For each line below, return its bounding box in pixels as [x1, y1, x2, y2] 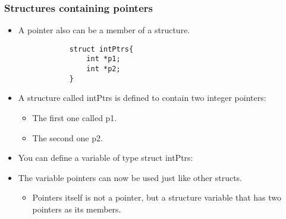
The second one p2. [32, 131, 103, 144]
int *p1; [86, 55, 121, 64]
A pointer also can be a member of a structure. [18, 24, 190, 36]
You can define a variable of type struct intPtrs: [18, 151, 193, 164]
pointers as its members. [32, 203, 121, 215]
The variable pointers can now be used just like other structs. [18, 171, 242, 183]
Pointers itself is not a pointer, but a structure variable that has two [32, 191, 282, 204]
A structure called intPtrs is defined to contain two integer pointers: [18, 91, 266, 104]
